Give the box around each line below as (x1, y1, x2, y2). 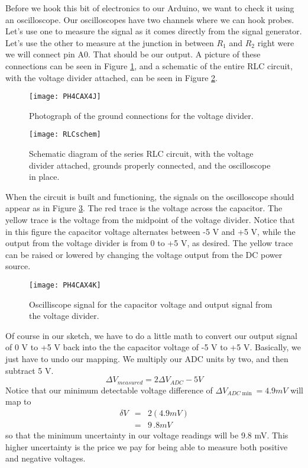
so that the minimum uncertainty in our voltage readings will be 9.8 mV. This (5, 428, 288, 441)
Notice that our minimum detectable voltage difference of (5, 383, 213, 396)
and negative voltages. (5, 452, 86, 464)
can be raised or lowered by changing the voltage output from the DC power (5, 248, 283, 260)
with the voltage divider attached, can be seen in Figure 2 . (5, 71, 218, 83)
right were (257, 36, 294, 49)
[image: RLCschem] (29, 130, 101, 139)
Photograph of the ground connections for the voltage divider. (29, 109, 254, 121)
